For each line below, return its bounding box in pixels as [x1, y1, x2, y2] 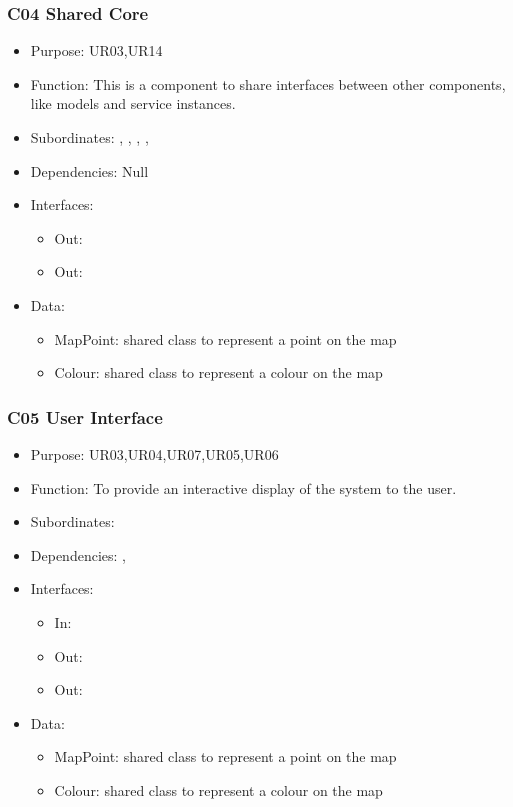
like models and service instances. [30, 93, 236, 114]
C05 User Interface [7, 404, 163, 429]
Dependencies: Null [30, 160, 149, 181]
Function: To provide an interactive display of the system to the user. [30, 477, 457, 498]
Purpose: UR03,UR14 [30, 40, 163, 61]
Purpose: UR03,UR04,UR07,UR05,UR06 [30, 443, 279, 464]
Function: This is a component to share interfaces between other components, [30, 73, 506, 94]
